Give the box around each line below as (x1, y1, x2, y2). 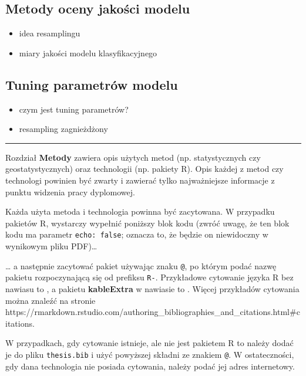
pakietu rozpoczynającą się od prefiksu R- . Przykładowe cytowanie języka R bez (5, 271, 294, 283)
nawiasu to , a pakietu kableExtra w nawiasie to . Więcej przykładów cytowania (5, 282, 300, 294)
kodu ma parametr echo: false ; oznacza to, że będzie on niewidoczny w (5, 228, 268, 240)
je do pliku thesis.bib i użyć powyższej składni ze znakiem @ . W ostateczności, (5, 348, 294, 360)
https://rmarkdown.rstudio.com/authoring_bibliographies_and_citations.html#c (5, 306, 300, 318)
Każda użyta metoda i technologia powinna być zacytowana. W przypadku (5, 205, 275, 218)
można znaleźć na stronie (5, 294, 96, 306)
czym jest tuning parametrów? (19, 103, 129, 115)
